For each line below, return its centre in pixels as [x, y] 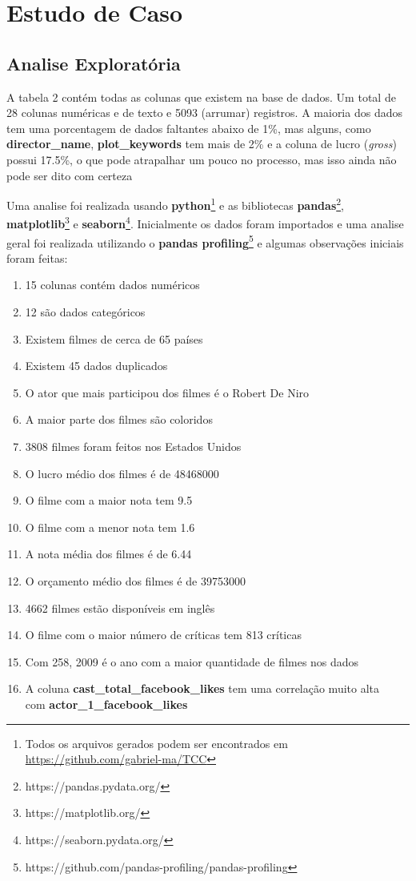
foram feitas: [37, 257]
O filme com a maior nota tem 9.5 [109, 500]
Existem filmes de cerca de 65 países [114, 338]
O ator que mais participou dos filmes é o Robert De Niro [167, 392]
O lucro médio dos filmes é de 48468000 [122, 473]
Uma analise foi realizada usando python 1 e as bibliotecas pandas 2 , [175, 204]
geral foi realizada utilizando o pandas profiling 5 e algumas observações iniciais [205, 241]
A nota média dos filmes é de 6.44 [108, 554]
